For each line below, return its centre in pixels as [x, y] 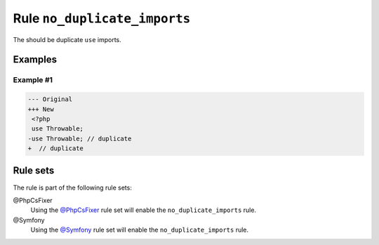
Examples [35, 60]
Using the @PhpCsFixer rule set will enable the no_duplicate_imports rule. [143, 210]
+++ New [41, 109]
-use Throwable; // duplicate [80, 138]
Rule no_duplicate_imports [102, 18]
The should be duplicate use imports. [67, 39]
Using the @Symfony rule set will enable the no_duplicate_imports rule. [140, 230]
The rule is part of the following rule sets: [73, 187]
